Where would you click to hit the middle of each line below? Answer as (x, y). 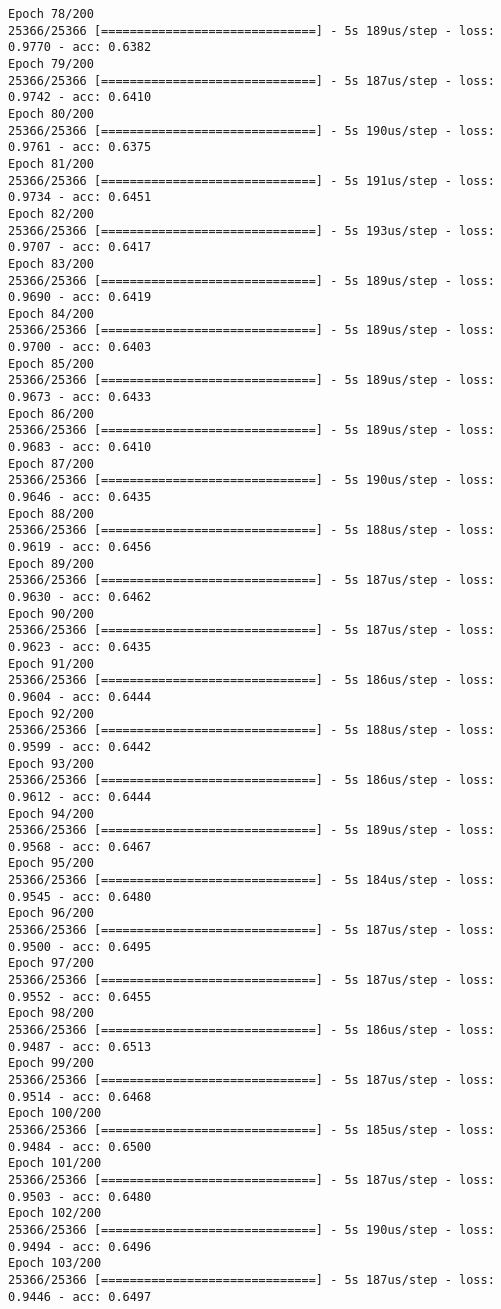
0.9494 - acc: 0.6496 (80, 1246)
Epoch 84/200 (51, 313)
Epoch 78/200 (51, 14)
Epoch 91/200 (51, 663)
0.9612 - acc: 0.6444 (80, 796)
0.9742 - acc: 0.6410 (80, 97)
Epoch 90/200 (51, 613)
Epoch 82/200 (51, 213)
